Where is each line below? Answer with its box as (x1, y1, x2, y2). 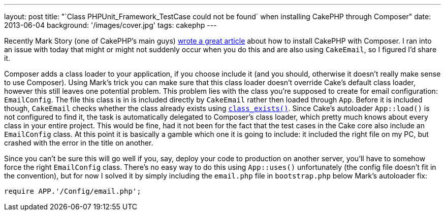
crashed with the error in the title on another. (4, 138, 153, 147)
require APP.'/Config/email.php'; (4, 187, 141, 195)
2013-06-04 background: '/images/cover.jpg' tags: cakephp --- (4, 21, 217, 29)
